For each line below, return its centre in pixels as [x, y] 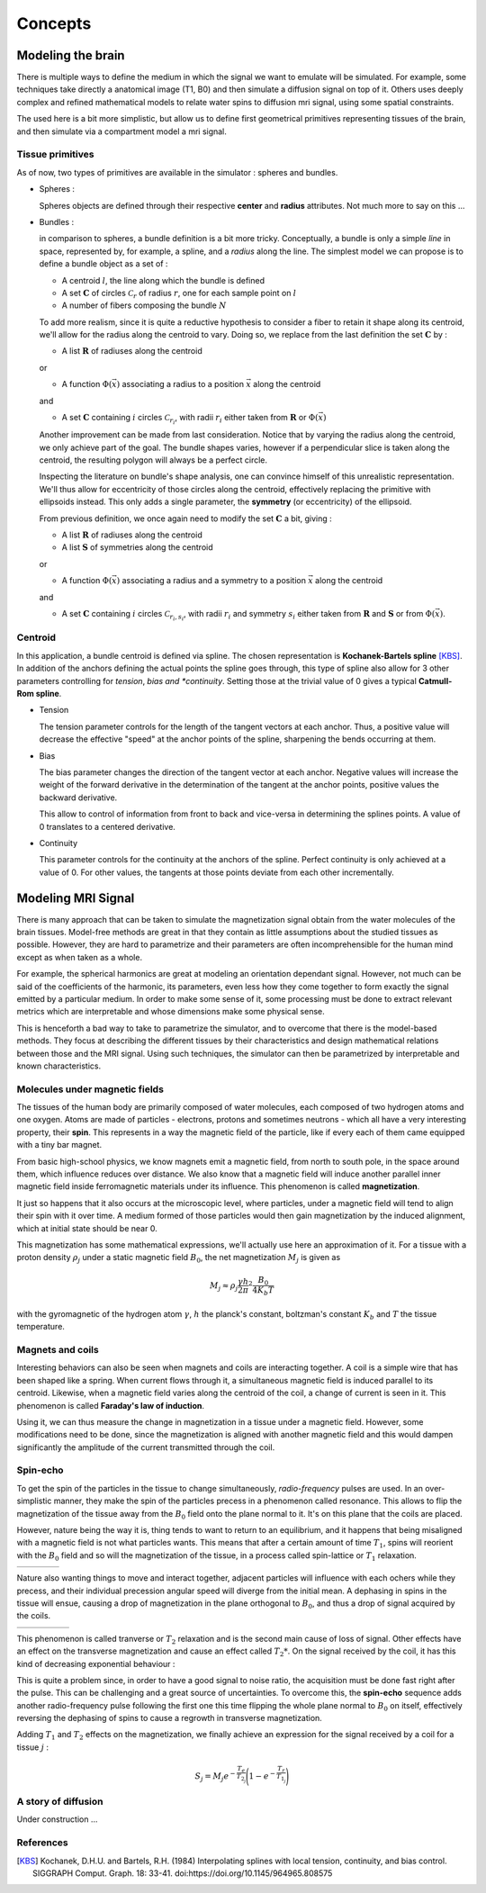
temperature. [40, 1327]
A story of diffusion [60, 1801]
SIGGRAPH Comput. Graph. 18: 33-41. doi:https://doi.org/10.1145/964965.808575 [183, 1873]
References [42, 1843]
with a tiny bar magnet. [59, 1145]
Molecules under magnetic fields [90, 1089]
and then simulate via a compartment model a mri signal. [121, 131]
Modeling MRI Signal [76, 898]
